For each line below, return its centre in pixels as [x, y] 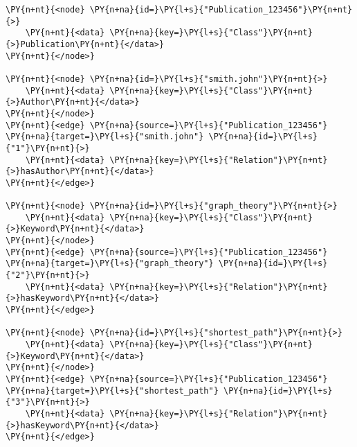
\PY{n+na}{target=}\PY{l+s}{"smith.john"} [105, 137]
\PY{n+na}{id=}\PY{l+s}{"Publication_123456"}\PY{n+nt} [221, 10]
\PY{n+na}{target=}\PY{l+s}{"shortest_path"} [112, 391]
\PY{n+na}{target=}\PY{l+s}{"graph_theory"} [110, 264]
